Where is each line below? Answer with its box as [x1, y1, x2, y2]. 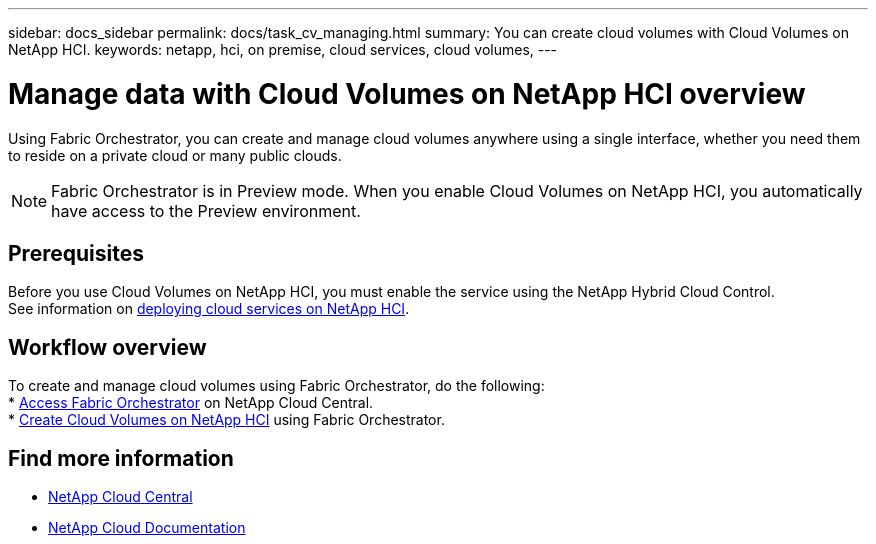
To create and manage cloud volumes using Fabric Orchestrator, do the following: [8, 377, 545, 395]
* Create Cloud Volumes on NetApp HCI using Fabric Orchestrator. [8, 411, 445, 429]
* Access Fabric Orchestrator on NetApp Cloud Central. [8, 394, 374, 412]
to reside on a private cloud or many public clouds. [8, 146, 342, 164]
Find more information [8, 445, 234, 471]
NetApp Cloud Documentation [48, 519, 246, 537]
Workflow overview [8, 334, 207, 360]
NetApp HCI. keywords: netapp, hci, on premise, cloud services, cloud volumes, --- [8, 41, 558, 58]
